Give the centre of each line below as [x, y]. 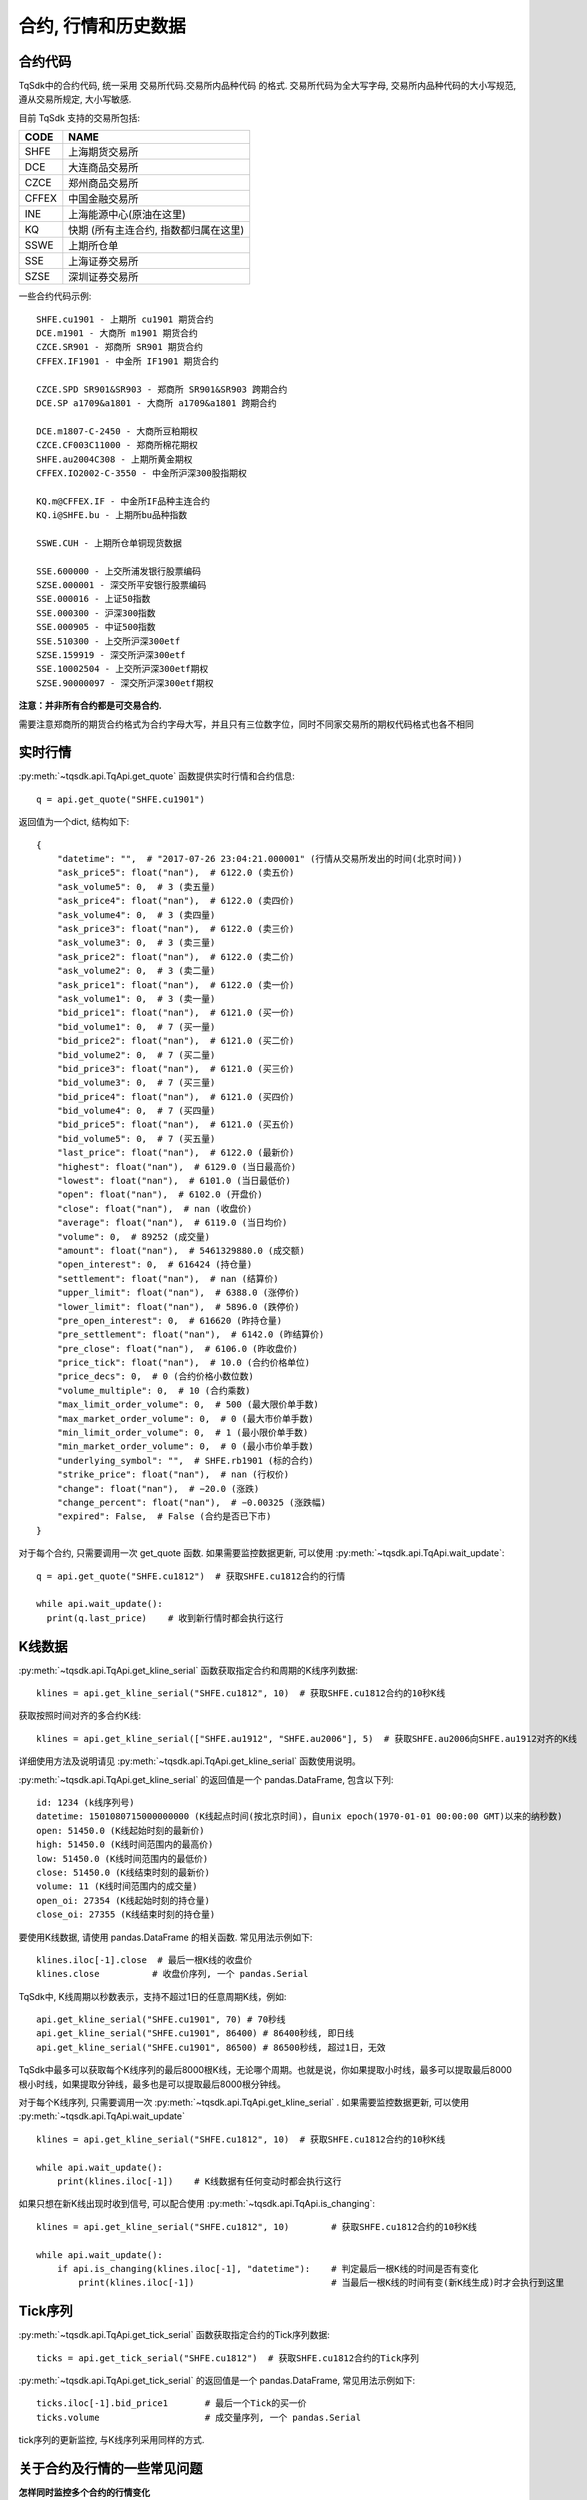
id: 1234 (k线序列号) [85, 1802]
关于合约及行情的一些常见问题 [110, 2468]
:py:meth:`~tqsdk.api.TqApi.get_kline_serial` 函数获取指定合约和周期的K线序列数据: [188, 1670]
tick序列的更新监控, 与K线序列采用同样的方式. [111, 2440]
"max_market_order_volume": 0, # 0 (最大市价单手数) [185, 1418]
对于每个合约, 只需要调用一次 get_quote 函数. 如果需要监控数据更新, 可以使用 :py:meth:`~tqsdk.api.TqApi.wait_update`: [261, 1553]
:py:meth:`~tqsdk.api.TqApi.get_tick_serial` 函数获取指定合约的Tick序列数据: [174, 2335]
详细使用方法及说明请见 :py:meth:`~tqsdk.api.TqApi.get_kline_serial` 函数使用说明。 [190, 1761]
